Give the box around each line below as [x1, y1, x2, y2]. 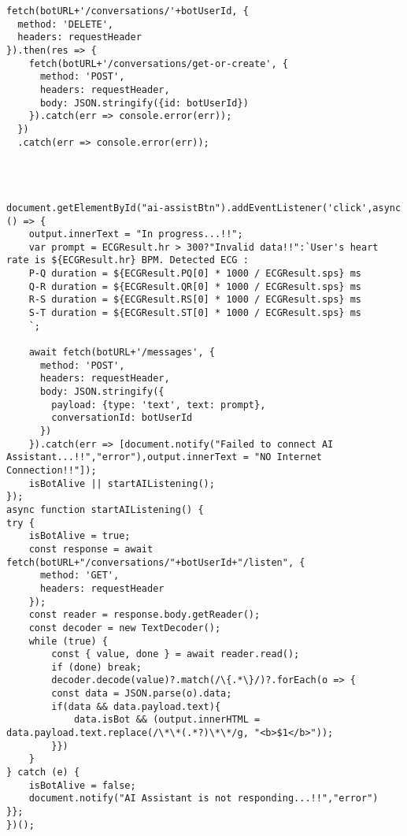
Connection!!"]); [6, 464, 97, 476]
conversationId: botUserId [51, 412, 193, 424]
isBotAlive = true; [28, 530, 131, 542]
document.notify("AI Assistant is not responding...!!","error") [28, 793, 379, 804]
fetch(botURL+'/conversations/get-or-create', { [28, 58, 288, 69]
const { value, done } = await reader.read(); [51, 648, 300, 660]
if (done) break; [51, 661, 142, 673]
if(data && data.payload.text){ [51, 700, 221, 712]
